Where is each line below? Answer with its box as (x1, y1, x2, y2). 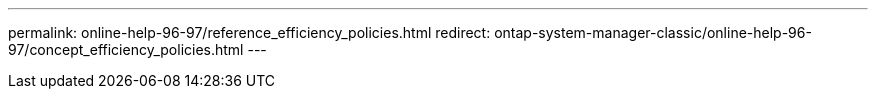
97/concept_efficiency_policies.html (8, 41, 244, 58)
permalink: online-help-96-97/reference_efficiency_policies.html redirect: (8, 24, 491, 41)
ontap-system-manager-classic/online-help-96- (494, 24, 812, 41)
